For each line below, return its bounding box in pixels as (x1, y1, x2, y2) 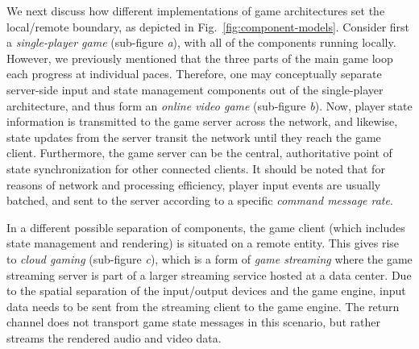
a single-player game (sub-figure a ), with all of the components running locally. (6, 34, 396, 51)
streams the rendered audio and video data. (6, 329, 222, 346)
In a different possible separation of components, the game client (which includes (6, 218, 405, 235)
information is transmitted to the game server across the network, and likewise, (6, 113, 398, 130)
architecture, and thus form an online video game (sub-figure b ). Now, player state (6, 97, 413, 114)
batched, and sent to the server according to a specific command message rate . (6, 192, 393, 209)
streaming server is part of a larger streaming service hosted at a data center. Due (6, 266, 412, 283)
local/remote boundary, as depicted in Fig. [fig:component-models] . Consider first (6, 18, 410, 35)
